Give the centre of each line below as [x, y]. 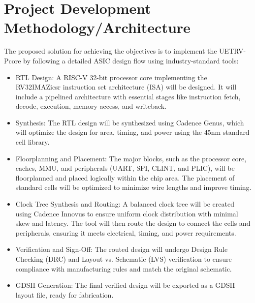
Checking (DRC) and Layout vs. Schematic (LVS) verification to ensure [124, 259]
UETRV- [233, 51]
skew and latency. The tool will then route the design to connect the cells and [133, 223]
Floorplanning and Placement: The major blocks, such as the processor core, [131, 158]
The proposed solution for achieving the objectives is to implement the [111, 51]
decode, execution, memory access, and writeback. [91, 106]
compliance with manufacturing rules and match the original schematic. [124, 268]
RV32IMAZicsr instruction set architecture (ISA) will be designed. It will [126, 87]
